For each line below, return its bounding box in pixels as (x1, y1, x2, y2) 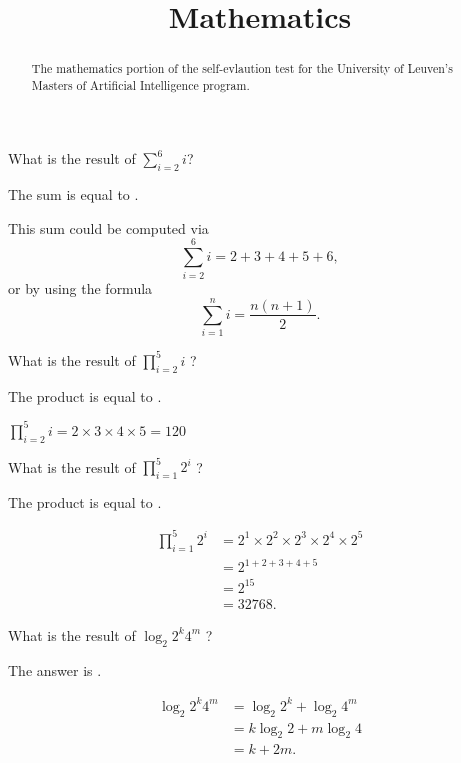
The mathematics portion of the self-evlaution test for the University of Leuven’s (31, 60, 453, 77)
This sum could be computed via (8, 217, 209, 238)
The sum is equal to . (8, 184, 139, 205)
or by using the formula (8, 277, 153, 298)
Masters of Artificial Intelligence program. (31, 76, 250, 93)
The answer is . (8, 659, 102, 680)
